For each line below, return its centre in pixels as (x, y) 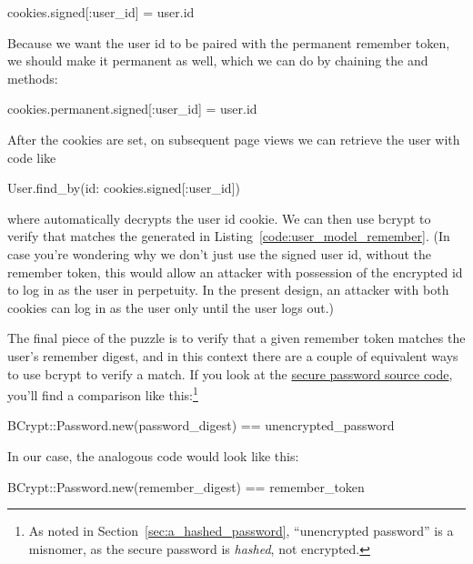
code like (32, 157)
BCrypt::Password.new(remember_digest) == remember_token (186, 486)
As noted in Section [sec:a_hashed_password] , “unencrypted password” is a (241, 531)
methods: (33, 78)
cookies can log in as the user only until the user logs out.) (171, 307)
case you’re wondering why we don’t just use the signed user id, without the (219, 253)
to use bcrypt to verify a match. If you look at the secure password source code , (230, 373)
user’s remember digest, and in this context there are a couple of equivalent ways (233, 355)
